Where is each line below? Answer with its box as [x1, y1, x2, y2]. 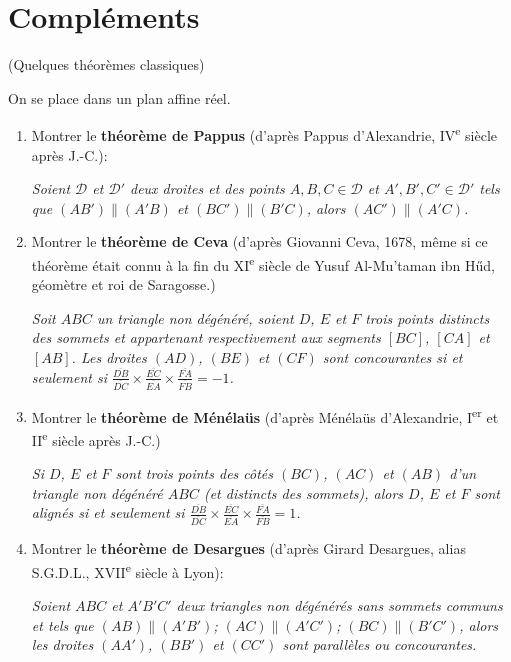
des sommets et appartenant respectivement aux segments [31, 327, 381, 348]
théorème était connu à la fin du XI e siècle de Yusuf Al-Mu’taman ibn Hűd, [31, 251, 495, 275]
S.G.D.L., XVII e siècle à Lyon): [31, 558, 224, 582]
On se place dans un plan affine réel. [8, 87, 231, 108]
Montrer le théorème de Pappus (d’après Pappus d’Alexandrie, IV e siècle [31, 122, 498, 145]
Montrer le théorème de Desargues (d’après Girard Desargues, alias [31, 538, 466, 559]
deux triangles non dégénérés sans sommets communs [176, 595, 503, 615]
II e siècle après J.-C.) [31, 426, 161, 450]
